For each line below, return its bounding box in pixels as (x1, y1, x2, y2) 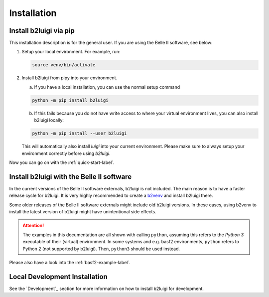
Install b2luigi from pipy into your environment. (21, 75, 118, 81)
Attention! (22, 222, 44, 229)
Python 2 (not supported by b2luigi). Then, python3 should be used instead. (22, 246, 180, 252)
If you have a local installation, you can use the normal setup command (34, 84, 180, 90)
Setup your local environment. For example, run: (21, 49, 121, 55)
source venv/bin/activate (32, 62, 96, 68)
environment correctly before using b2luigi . (21, 150, 111, 156)
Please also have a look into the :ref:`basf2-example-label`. (9, 259, 131, 265)
